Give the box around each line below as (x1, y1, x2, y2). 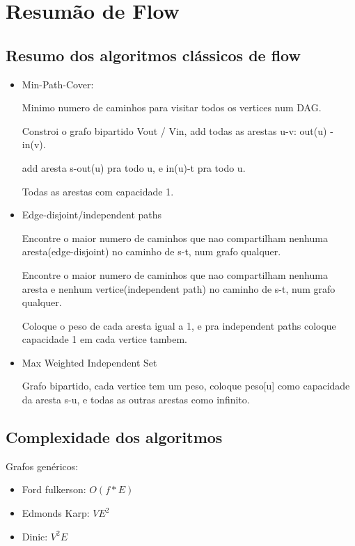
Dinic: (22, 529, 48, 543)
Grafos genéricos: (6, 458, 79, 473)
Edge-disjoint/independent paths (22, 207, 162, 222)
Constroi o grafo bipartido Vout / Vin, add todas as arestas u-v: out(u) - (22, 123, 333, 138)
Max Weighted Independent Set (22, 355, 157, 369)
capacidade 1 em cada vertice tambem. (22, 332, 188, 346)
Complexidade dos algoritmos (6, 426, 223, 448)
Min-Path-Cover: (22, 77, 94, 91)
